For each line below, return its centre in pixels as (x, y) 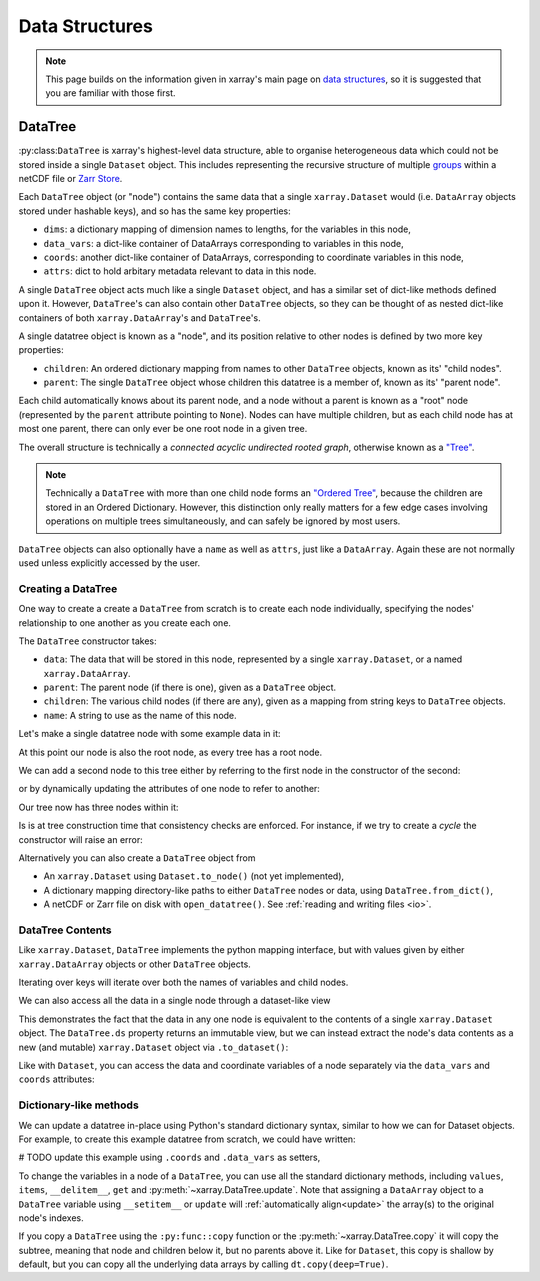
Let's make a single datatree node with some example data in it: (149, 734)
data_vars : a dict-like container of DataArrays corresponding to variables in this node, (223, 243)
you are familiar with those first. (110, 93)
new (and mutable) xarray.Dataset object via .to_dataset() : (153, 1047)
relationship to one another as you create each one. (125, 622)
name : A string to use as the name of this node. (140, 715)
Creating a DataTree (68, 588)
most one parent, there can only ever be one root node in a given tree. (163, 429)
